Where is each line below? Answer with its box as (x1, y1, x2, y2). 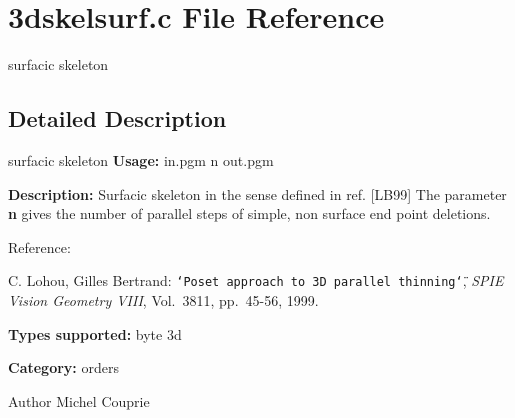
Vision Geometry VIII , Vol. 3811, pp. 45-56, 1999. (8, 289, 319, 310)
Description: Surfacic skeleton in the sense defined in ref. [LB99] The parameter (8, 183, 507, 204)
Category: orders (8, 357, 119, 378)
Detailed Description (8, 103, 227, 134)
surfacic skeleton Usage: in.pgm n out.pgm (8, 149, 274, 170)
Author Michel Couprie (8, 390, 150, 411)
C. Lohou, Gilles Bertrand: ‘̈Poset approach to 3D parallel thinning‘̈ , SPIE (8, 270, 504, 291)
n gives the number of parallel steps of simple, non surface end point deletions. (8, 203, 491, 224)
